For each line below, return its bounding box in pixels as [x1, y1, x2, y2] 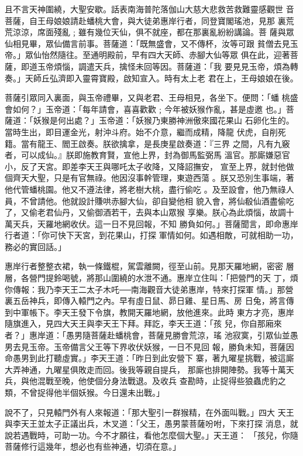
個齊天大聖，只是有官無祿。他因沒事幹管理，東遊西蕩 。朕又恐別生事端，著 [5, 172, 294, 184]
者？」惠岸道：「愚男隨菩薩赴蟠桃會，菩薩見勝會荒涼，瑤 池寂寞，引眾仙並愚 [5, 329, 298, 341]
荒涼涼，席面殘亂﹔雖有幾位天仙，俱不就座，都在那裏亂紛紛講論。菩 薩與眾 [5, 26, 294, 38]
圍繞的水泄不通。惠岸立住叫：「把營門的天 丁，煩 [111, 272, 298, 284]
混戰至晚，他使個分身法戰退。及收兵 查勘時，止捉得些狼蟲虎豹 [37, 375, 278, 387]
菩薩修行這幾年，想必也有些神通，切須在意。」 [5, 440, 181, 452]
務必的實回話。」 [5, 240, 66, 252]
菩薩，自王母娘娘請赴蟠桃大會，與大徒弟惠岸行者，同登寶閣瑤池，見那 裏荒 [5, 14, 294, 26]
